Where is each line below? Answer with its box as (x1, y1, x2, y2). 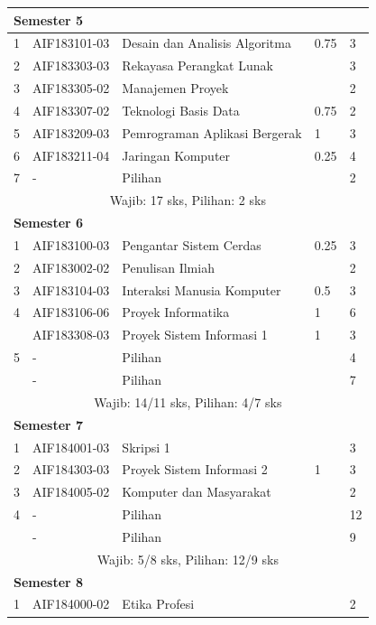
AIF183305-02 (32, 79, 110, 98)
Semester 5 (14, 10, 84, 29)
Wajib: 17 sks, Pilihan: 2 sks (109, 191, 266, 210)
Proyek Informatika (122, 303, 230, 322)
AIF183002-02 (32, 257, 110, 276)
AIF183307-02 (32, 100, 110, 119)
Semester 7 (14, 415, 84, 434)
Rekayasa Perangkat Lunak (122, 56, 273, 75)
